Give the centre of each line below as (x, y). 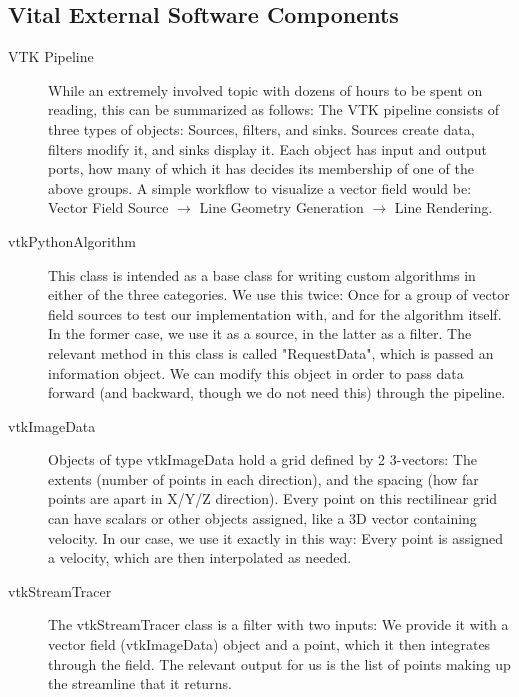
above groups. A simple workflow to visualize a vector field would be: (260, 187)
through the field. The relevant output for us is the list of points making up (279, 663)
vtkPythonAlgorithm (72, 240)
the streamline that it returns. (140, 683)
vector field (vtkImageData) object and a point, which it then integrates (269, 644)
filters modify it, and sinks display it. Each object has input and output (267, 148)
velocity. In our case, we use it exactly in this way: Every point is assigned (275, 537)
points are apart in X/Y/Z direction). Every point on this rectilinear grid (273, 498)
